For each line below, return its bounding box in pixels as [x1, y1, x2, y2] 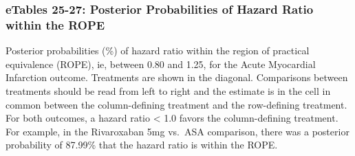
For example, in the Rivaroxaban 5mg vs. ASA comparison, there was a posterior [6, 124, 349, 138]
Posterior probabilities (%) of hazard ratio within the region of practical [6, 43, 310, 58]
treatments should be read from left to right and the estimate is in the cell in [6, 83, 331, 98]
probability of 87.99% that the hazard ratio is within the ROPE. [6, 137, 278, 152]
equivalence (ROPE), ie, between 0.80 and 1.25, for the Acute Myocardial [6, 56, 316, 71]
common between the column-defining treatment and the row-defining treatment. [6, 97, 347, 111]
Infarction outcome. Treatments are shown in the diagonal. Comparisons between [6, 70, 348, 85]
